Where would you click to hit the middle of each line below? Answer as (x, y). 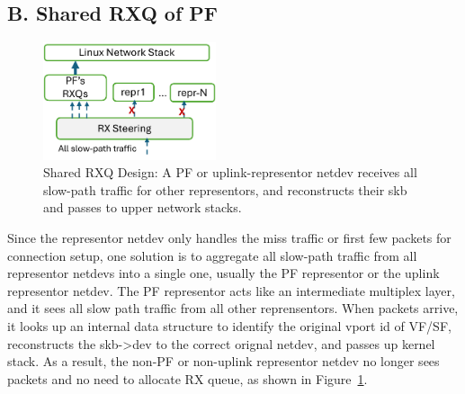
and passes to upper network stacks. (143, 207)
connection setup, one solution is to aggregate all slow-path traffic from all (212, 255)
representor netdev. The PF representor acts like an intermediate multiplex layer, (231, 290)
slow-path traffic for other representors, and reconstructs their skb (225, 189)
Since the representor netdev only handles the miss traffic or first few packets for (229, 237)
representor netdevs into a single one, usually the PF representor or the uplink (224, 273)
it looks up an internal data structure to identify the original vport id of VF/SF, (229, 325)
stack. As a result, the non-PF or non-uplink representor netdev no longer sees (224, 361)
